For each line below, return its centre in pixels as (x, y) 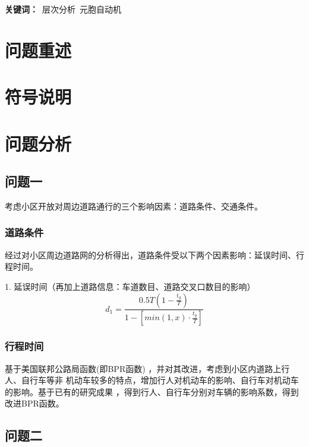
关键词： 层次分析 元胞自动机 (63, 9)
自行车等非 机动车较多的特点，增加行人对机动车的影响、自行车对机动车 (160, 380)
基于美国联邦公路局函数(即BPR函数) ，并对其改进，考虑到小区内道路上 (143, 368)
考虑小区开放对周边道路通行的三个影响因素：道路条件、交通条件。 (134, 206)
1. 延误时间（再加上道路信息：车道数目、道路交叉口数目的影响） (130, 286)
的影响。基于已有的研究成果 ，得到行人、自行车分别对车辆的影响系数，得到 (152, 391)
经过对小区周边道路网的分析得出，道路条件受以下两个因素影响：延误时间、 (150, 254)
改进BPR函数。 (34, 403)
